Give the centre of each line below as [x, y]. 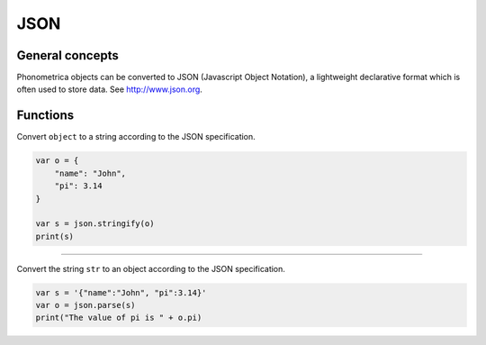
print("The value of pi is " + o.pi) [119, 318]
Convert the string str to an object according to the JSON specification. [151, 268]
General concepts [67, 55]
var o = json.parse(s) [85, 305]
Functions [45, 116]
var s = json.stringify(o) [95, 224]
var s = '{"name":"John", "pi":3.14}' [121, 292]
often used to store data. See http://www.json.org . [109, 89]
